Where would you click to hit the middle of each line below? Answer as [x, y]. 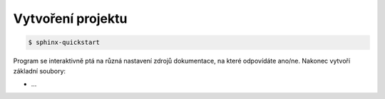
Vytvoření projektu [70, 19]
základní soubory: [40, 71]
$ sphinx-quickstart [64, 42]
